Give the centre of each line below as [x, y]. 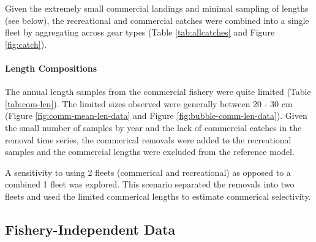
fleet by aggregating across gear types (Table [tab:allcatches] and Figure [140, 32]
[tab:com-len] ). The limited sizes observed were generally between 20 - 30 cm [149, 103]
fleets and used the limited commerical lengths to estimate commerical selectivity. [158, 196]
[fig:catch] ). [26, 44]
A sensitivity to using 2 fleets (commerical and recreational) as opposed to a [148, 172]
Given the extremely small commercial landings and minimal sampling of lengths [157, 8]
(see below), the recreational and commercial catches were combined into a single [157, 20]
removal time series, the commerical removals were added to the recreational [148, 139]
